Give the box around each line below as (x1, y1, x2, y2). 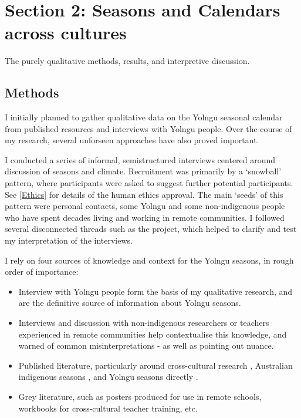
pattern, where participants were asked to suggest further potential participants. (5, 177, 293, 189)
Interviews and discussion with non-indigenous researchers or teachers (18, 316, 269, 329)
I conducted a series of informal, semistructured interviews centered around (5, 153, 276, 166)
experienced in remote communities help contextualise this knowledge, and (18, 328, 287, 340)
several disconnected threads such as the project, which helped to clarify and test (5, 223, 297, 235)
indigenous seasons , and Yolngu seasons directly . (18, 370, 198, 383)
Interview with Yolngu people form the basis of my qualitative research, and (18, 285, 293, 297)
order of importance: (5, 265, 79, 278)
